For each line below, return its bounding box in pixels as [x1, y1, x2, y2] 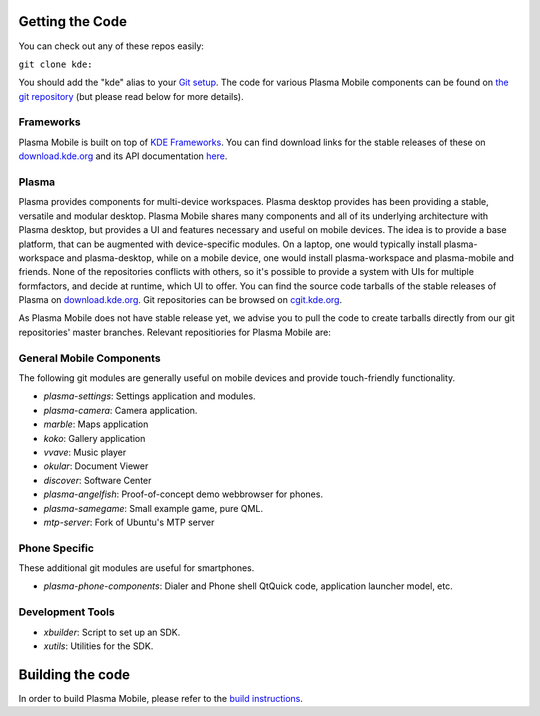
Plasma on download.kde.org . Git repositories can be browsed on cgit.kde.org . [18, 294, 343, 306]
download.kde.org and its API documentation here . [18, 150, 228, 162]
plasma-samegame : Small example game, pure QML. [43, 502, 264, 514]
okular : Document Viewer [43, 460, 149, 472]
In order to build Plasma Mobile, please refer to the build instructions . [18, 692, 304, 704]
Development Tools [18, 605, 115, 619]
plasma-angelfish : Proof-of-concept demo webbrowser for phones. [43, 488, 324, 500]
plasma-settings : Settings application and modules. [43, 390, 256, 402]
